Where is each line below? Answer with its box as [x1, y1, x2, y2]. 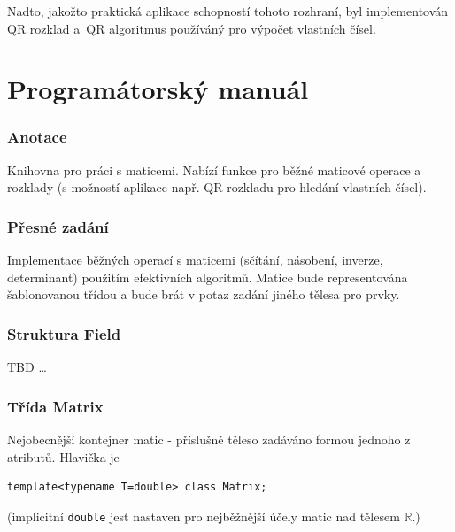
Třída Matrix [7, 395, 104, 417]
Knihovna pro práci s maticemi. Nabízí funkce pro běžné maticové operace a [7, 160, 421, 179]
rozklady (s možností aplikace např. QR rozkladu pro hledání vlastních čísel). [7, 178, 427, 197]
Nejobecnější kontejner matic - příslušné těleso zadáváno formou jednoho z [7, 430, 411, 448]
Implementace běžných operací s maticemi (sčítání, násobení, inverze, [7, 251, 383, 269]
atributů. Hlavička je [7, 447, 120, 466]
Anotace [7, 126, 67, 148]
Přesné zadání [7, 215, 109, 237]
